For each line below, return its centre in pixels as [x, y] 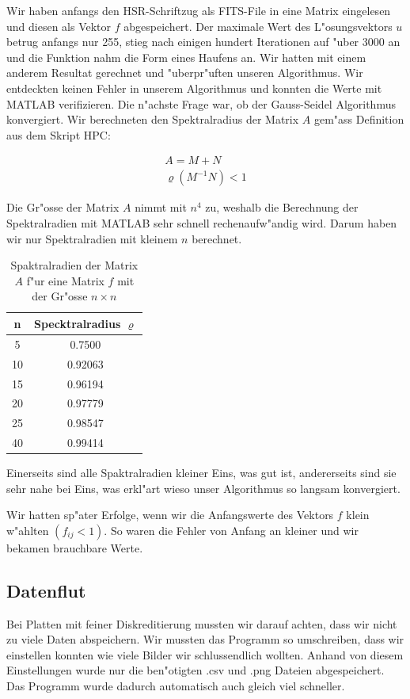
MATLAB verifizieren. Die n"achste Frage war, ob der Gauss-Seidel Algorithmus [201, 103]
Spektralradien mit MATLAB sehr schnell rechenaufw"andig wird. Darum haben [202, 223]
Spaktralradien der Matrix [74, 265]
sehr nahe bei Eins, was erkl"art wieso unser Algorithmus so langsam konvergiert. [203, 488]
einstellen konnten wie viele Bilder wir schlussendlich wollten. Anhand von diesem [205, 654]
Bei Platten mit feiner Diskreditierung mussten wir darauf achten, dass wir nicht [202, 623]
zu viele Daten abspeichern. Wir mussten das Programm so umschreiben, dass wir [205, 639]
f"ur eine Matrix [65, 280]
